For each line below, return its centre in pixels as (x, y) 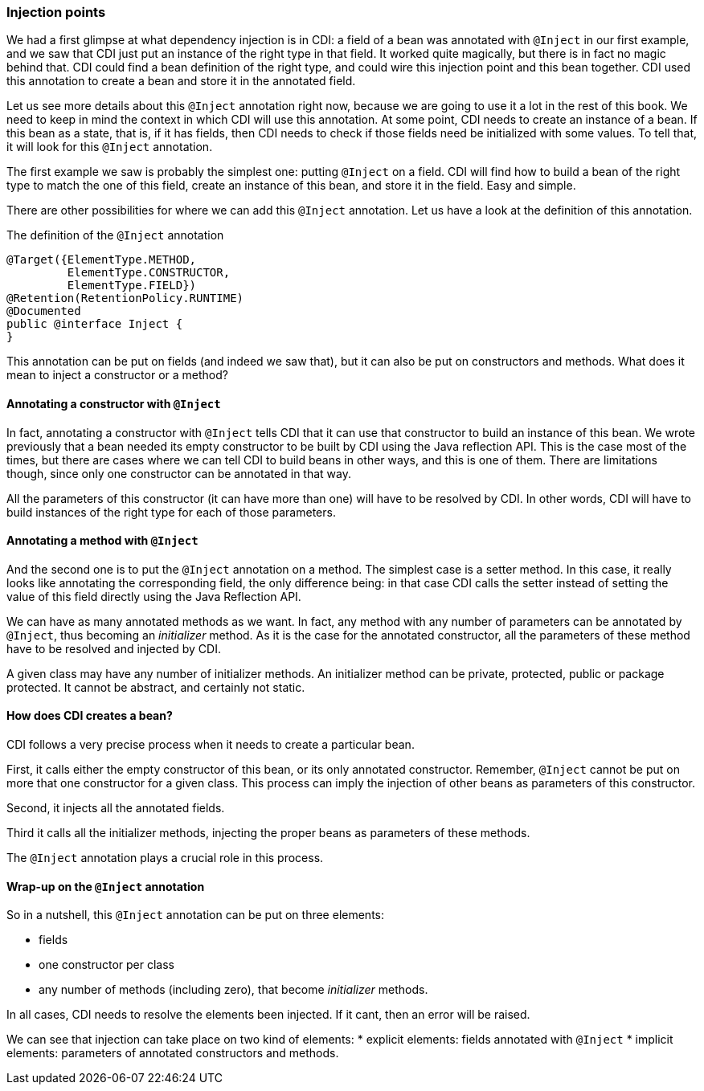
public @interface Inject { (95, 324)
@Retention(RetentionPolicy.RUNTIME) (125, 298)
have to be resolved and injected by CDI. (114, 648)
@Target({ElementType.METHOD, (102, 260)
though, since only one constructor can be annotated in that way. (179, 473)
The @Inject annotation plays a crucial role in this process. (165, 858)
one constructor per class (106, 965)
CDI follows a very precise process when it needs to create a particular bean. (211, 745)
